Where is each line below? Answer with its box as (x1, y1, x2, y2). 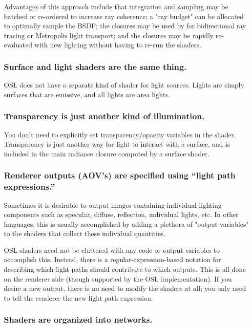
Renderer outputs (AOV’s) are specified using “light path (4, 169, 236, 181)
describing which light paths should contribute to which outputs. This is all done (4, 264, 246, 274)
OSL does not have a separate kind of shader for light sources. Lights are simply (4, 80, 244, 90)
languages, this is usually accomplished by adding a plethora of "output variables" (4, 219, 249, 229)
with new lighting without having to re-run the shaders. (34, 40, 201, 50)
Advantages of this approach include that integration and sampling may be (4, 1, 229, 11)
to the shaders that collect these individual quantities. (4, 228, 166, 239)
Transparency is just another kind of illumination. (4, 110, 205, 122)
